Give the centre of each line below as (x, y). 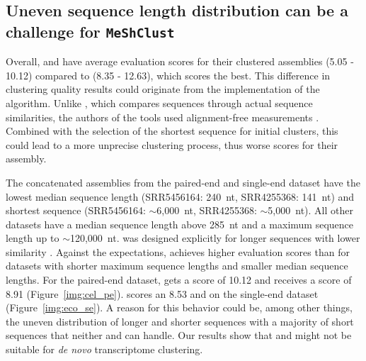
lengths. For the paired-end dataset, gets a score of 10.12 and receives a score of (179, 280)
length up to (33, 238)
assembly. (26, 159)
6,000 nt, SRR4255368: (207, 210)
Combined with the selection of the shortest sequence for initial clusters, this (172, 131)
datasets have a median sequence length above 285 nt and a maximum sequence (180, 224)
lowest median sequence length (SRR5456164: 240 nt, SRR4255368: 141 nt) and (180, 196)
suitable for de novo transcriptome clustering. (104, 349)
